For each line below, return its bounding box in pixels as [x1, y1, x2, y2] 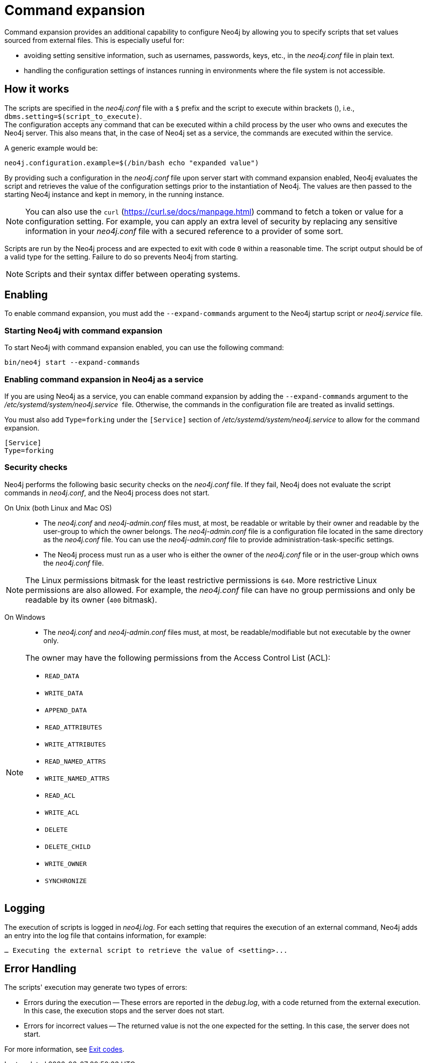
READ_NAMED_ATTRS [45, 757, 106, 765]
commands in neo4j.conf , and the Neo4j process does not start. [4, 488, 210, 497]
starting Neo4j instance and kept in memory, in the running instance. [4, 190, 224, 198]
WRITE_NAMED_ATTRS [45, 774, 110, 782]
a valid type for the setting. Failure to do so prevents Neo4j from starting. [4, 252, 238, 261]
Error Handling [4, 962, 76, 975]
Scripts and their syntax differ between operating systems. [25, 269, 241, 279]
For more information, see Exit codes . [4, 1045, 125, 1054]
